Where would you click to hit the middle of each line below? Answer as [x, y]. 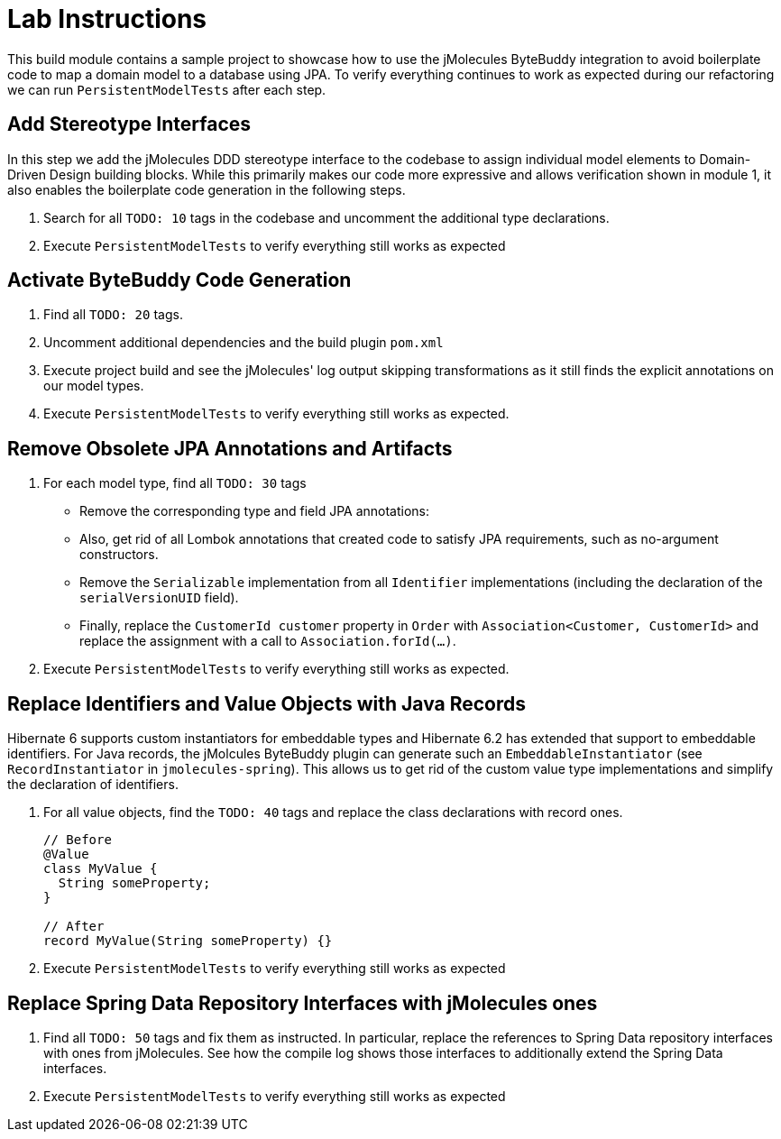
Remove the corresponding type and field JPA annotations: [255, 511]
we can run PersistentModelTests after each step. [167, 89]
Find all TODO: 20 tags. [113, 315]
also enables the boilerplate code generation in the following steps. [207, 189]
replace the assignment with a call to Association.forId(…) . [268, 641]
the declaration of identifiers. [93, 785]
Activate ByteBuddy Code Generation [179, 280]
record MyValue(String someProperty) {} [188, 941]
